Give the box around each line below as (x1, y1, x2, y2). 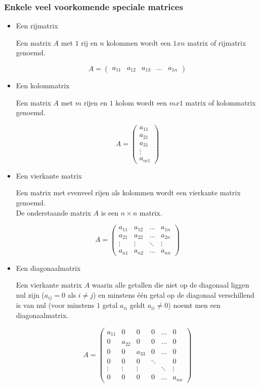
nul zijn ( (16, 289, 45, 300)
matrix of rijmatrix (187, 37, 246, 48)
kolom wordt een (115, 97, 167, 108)
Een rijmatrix (16, 20, 58, 31)
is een (101, 207, 119, 218)
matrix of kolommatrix (185, 97, 256, 108)
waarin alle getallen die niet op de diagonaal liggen (92, 279, 249, 290)
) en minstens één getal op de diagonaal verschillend (93, 289, 254, 300)
